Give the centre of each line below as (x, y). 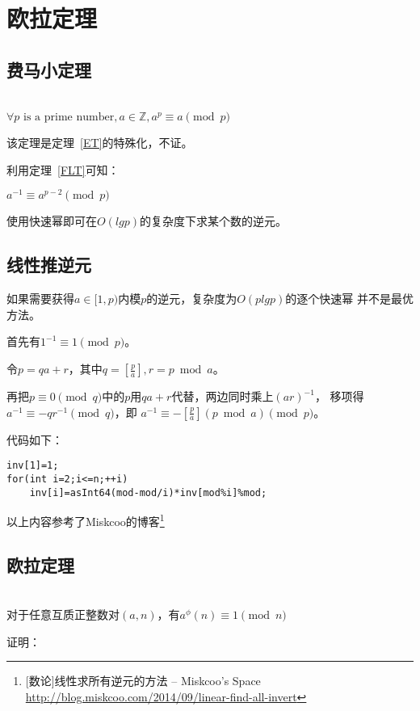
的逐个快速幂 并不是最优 (349, 299)
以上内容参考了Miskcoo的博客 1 (86, 520)
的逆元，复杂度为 (192, 299)
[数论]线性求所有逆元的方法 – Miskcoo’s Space (143, 681)
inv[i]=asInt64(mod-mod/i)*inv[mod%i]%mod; (148, 492)
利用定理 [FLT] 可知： (63, 169)
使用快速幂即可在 (52, 221)
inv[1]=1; (33, 466)
